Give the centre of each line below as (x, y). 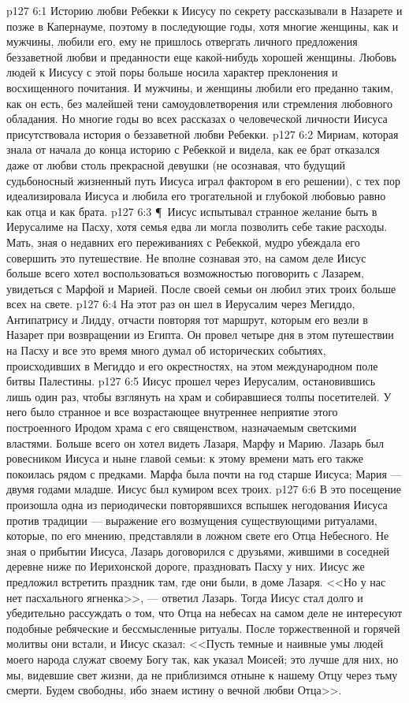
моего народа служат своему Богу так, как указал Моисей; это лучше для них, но (203, 658)
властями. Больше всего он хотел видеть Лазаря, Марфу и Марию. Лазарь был (195, 443)
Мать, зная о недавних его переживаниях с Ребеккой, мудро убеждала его (183, 242)
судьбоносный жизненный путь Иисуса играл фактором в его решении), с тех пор (204, 180)
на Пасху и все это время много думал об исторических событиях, (166, 350)
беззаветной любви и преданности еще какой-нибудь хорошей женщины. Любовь (201, 56)
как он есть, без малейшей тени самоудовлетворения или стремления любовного (199, 103)
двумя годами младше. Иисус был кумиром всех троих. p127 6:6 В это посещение (204, 489)
